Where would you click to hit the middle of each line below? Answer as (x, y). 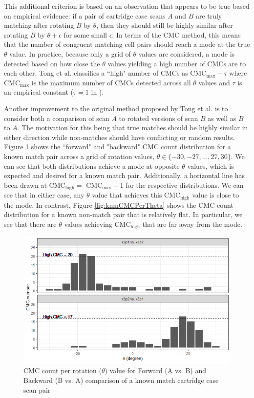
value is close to (216, 195)
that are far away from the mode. (192, 224)
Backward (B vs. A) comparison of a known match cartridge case (121, 380)
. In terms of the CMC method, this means (176, 34)
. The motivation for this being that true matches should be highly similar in (133, 128)
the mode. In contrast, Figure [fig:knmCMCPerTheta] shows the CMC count (119, 205)
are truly (209, 15)
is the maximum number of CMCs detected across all (111, 82)
